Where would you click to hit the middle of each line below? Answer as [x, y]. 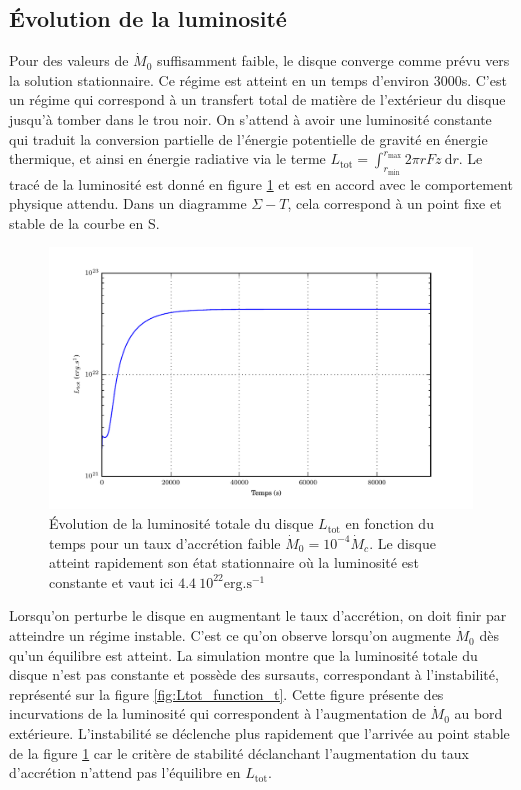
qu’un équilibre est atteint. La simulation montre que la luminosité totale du [243, 654]
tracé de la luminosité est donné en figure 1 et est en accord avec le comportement [261, 183]
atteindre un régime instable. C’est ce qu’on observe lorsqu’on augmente [230, 635]
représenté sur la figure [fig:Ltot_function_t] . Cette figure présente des [226, 693]
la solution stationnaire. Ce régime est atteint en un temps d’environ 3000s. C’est [258, 79]
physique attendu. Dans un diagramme [128, 203]
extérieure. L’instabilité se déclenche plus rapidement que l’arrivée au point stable [259, 733]
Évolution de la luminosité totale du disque [181, 523]
